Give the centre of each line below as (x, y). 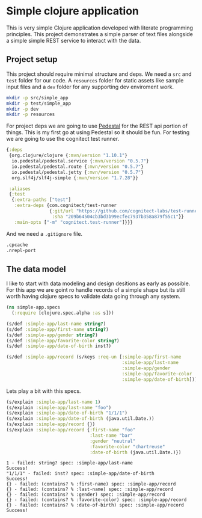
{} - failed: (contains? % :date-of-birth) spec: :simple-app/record (95, 505)
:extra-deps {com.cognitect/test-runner (66, 206)
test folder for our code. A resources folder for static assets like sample (95, 80)
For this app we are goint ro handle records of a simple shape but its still (96, 290)
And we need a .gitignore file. (44, 233)
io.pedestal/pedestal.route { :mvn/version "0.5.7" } (78, 167)
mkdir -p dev (23, 109)
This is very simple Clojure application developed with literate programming (100, 28)
